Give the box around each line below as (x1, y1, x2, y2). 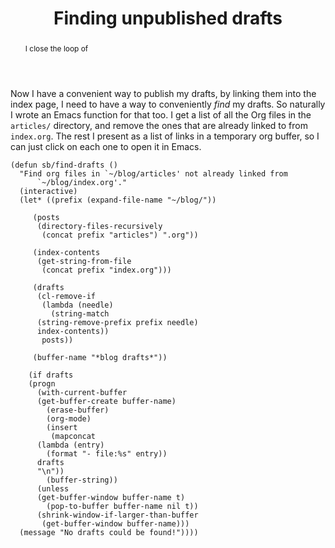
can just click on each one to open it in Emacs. (10, 140, 202, 152)
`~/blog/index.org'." (36, 177, 128, 187)
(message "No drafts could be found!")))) (19, 527, 199, 537)
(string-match (50, 308, 110, 319)
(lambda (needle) (41, 300, 114, 310)
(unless (36, 483, 70, 494)
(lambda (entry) (36, 440, 105, 450)
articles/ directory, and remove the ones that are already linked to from (10, 119, 309, 131)
